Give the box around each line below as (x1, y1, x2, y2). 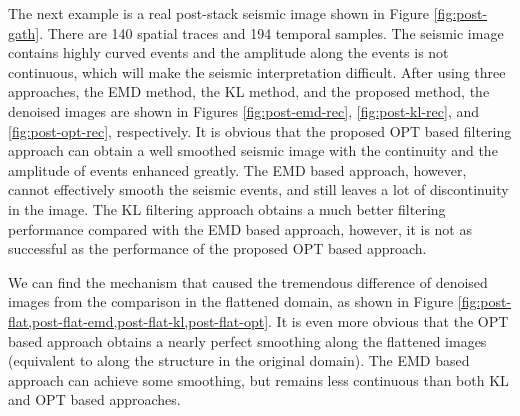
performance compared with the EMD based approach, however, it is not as (8, 218, 472, 239)
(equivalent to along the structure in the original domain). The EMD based (8, 350, 470, 371)
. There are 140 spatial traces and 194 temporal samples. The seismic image (39, 22, 504, 43)
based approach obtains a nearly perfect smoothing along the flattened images (8, 330, 487, 351)
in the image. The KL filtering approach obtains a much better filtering (8, 198, 446, 219)
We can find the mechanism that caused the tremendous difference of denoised (8, 271, 488, 292)
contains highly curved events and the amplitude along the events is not (8, 42, 449, 63)
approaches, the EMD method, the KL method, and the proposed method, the (8, 81, 490, 102)
